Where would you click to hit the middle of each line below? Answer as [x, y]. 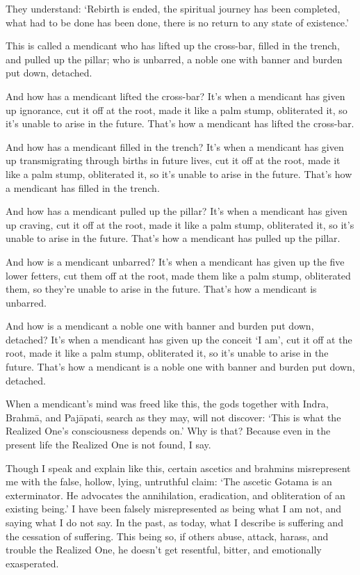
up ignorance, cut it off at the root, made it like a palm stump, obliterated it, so [177, 110]
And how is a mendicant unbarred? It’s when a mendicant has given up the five [175, 261]
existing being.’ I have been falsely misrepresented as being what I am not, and [174, 509]
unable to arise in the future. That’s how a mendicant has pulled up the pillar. [173, 238]
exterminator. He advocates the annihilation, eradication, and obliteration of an [175, 495]
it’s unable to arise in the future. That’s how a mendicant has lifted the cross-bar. [180, 123]
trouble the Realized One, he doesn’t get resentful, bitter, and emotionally [164, 550]
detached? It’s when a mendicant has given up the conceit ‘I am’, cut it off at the [179, 339]
